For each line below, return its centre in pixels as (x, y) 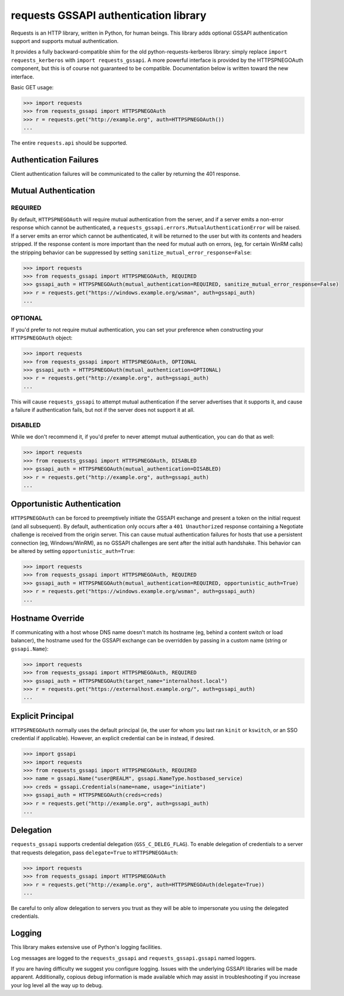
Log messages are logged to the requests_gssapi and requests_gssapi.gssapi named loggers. (134, 958)
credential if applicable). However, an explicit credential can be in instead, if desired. (113, 738)
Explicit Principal (42, 716)
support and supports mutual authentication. (65, 41)
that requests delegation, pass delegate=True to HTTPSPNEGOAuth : (95, 852)
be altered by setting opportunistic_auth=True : (73, 551)
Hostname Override (48, 618)
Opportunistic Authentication (66, 504)
